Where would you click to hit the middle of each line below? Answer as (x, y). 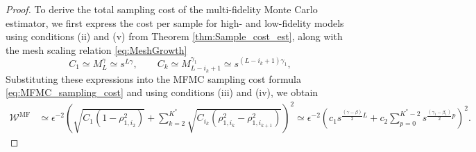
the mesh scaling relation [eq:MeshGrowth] (96, 49)
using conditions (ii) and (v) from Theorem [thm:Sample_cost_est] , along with (174, 36)
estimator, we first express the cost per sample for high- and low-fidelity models (175, 22)
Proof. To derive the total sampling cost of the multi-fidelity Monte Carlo (162, 9)
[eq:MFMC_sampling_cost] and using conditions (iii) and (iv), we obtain (162, 92)
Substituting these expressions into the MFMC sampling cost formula (153, 78)
